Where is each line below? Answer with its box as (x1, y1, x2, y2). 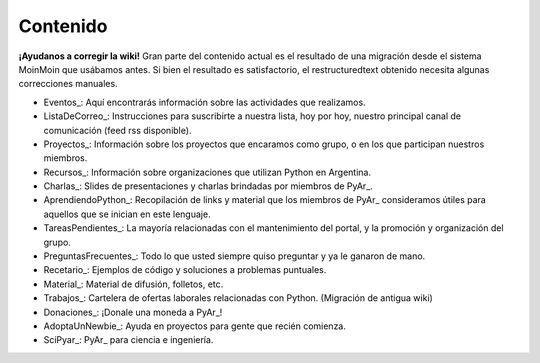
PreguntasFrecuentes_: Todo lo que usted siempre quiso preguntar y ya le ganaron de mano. (43, 250, 426, 262)
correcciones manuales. (18, 78, 119, 90)
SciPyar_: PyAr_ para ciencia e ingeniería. (43, 334, 214, 346)
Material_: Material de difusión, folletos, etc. (43, 278, 224, 290)
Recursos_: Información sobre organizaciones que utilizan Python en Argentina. (43, 166, 372, 178)
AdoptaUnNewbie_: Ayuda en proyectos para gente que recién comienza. (43, 320, 347, 332)
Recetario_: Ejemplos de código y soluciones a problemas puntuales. (43, 264, 327, 276)
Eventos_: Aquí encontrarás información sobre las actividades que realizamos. (43, 96, 366, 108)
